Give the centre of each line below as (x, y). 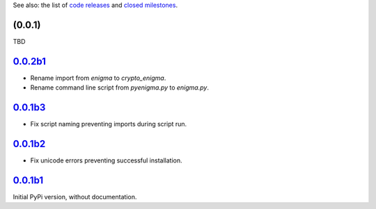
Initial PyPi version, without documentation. (75, 197)
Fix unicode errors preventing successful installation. (106, 160)
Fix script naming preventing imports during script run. (109, 124)
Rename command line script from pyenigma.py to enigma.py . (119, 87)
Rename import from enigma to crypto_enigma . (98, 78)
